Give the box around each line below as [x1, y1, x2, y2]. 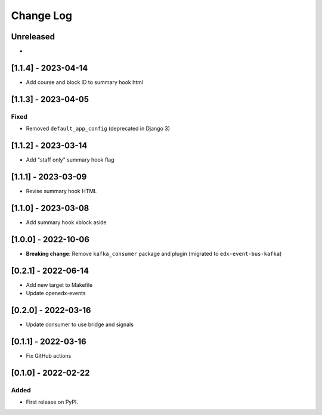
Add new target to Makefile [26, 281, 93, 289]
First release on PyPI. [26, 398, 79, 405]
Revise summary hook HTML [26, 187, 97, 194]
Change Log [11, 9, 73, 22]
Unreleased [11, 32, 55, 42]
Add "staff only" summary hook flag [26, 156, 114, 163]
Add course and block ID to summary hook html [26, 78, 143, 86]
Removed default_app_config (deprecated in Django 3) [26, 125, 170, 132]
